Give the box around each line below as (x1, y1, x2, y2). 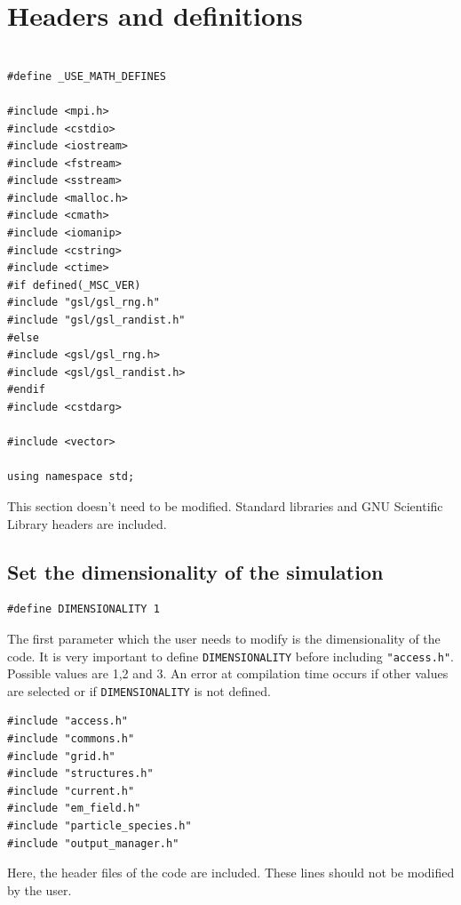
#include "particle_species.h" (7, 820, 192, 833)
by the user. (7, 880, 72, 899)
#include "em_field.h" (7, 802, 141, 815)
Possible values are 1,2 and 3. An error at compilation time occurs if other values (7, 664, 449, 683)
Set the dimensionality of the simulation (7, 557, 384, 585)
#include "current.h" (7, 784, 135, 797)
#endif (7, 383, 45, 396)
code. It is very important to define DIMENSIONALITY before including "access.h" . (7, 646, 455, 665)
